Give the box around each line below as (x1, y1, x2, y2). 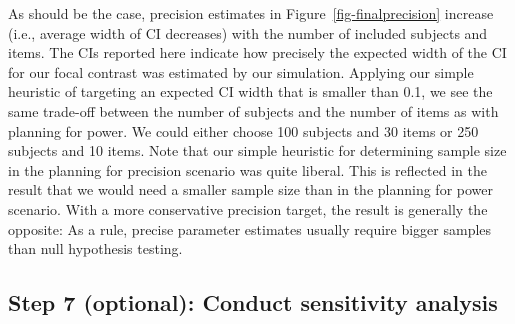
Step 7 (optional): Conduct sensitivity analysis (8, 287, 498, 318)
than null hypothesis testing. (8, 238, 183, 259)
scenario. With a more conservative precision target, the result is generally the (8, 198, 488, 219)
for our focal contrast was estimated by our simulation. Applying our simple (8, 61, 474, 82)
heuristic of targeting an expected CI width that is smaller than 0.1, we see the (8, 81, 493, 102)
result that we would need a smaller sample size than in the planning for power (8, 179, 494, 200)
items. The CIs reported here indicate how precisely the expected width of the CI (8, 42, 507, 63)
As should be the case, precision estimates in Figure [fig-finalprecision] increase (8, 3, 494, 23)
